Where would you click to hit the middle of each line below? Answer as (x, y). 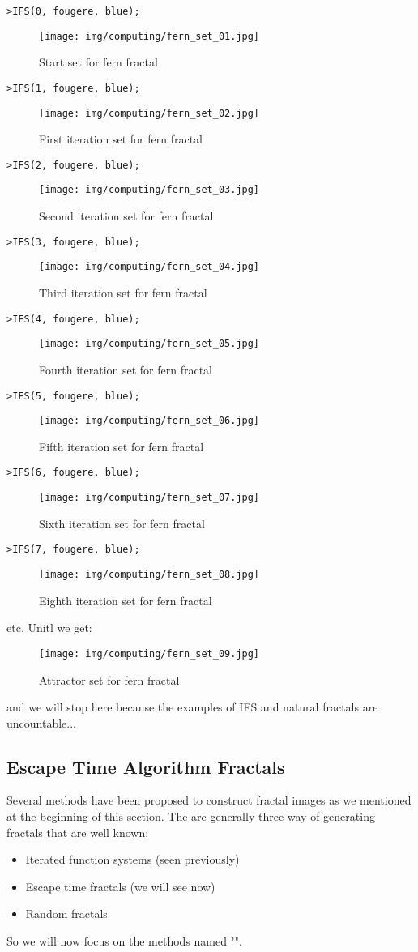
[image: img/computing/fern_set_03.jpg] (149, 190)
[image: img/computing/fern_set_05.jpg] (149, 344)
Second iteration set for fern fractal (126, 216)
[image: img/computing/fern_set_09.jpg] (149, 653)
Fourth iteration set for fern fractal (126, 369)
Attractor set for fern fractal (109, 679)
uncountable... (41, 722)
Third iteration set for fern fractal (123, 293)
